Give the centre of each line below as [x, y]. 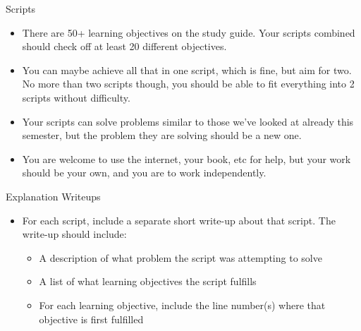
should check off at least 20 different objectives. [124, 46]
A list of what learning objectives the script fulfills [148, 281]
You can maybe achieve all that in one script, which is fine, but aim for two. [187, 70]
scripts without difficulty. [76, 97]
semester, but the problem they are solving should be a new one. [162, 135]
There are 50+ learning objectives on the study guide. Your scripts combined [189, 32]
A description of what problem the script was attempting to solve [180, 257]
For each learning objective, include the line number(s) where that [182, 305]
